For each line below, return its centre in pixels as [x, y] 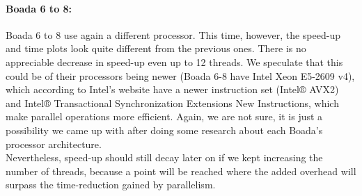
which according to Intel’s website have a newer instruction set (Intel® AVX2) [172, 89]
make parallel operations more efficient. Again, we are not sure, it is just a [164, 116]
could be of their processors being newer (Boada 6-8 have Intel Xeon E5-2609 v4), [180, 75]
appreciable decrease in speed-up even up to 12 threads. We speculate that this [174, 62]
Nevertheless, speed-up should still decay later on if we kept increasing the [164, 157]
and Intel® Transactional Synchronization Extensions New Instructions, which [172, 103]
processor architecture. [54, 144]
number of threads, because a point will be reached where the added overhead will [181, 171]
